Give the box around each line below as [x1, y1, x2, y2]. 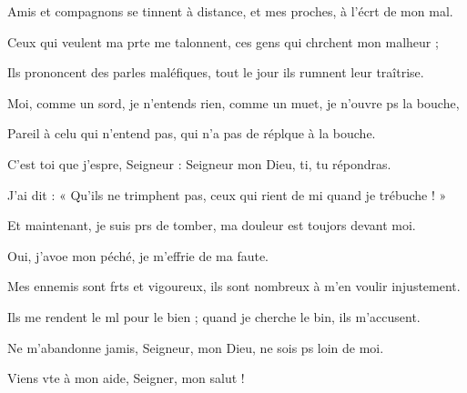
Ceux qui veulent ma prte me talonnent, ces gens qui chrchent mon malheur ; [7, 32, 439, 51]
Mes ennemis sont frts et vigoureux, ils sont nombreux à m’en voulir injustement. [7, 277, 461, 296]
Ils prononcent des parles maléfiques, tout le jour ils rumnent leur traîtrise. [7, 63, 424, 82]
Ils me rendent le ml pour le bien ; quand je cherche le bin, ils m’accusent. [7, 307, 421, 326]
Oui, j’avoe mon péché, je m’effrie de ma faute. [7, 246, 269, 265]
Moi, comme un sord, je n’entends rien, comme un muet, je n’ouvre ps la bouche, [7, 93, 460, 112]
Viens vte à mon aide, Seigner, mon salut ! [7, 368, 245, 388]
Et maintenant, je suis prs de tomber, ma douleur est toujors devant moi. [7, 216, 416, 235]
